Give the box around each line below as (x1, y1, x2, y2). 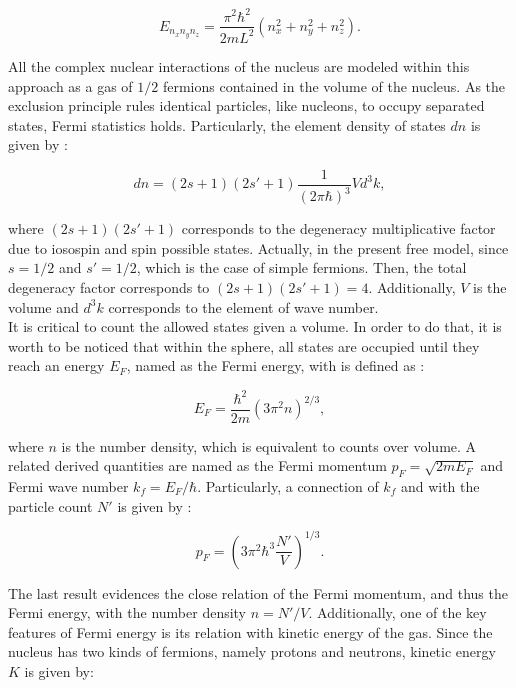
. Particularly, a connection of (197, 475, 379, 496)
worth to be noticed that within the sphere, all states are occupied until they (8, 335, 480, 356)
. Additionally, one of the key (308, 602, 487, 623)
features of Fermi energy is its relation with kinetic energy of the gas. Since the (8, 621, 493, 642)
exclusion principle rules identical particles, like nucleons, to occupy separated (8, 95, 485, 116)
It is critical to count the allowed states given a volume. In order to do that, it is (8, 316, 502, 337)
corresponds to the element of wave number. (108, 296, 379, 317)
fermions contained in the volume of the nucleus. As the (162, 75, 506, 96)
